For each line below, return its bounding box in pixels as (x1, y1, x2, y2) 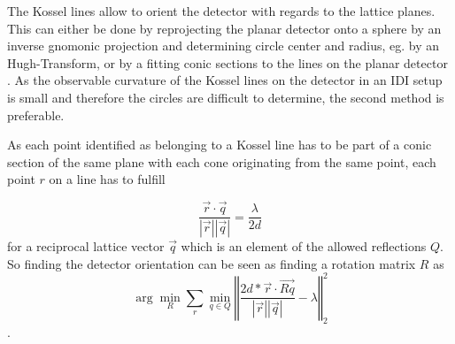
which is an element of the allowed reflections (181, 237, 427, 256)
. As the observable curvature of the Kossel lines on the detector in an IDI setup (7, 71, 443, 89)
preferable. (7, 105, 65, 124)
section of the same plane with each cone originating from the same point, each (7, 152, 436, 171)
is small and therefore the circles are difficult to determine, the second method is (7, 88, 444, 106)
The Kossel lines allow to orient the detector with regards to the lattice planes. (7, 2, 436, 19)
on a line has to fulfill (49, 170, 166, 188)
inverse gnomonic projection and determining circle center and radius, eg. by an (7, 36, 440, 55)
